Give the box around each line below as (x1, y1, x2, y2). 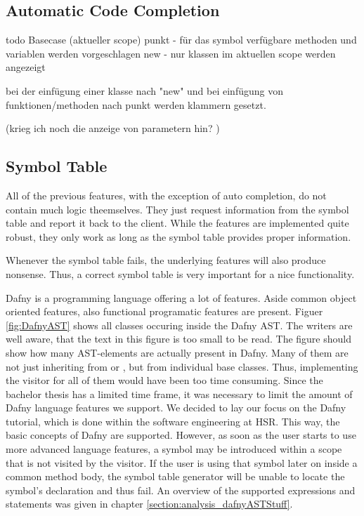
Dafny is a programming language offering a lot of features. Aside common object (6, 290, 357, 305)
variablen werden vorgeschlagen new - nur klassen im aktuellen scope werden (6, 46, 336, 60)
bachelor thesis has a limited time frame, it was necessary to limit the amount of (6, 386, 353, 401)
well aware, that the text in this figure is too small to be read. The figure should (6, 331, 352, 346)
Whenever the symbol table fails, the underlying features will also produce (6, 253, 326, 267)
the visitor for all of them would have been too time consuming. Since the (6, 373, 323, 388)
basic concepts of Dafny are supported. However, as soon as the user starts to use (6, 428, 356, 442)
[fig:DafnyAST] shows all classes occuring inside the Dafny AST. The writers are (6, 317, 353, 332)
